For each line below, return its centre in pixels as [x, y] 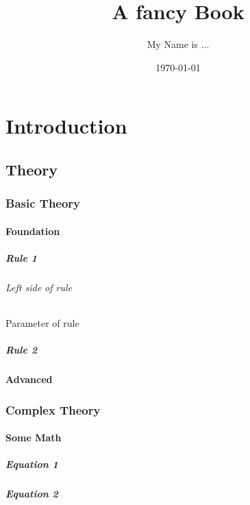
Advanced [29, 379]
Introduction [66, 126]
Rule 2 [21, 350]
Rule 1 [21, 257]
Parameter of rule [42, 323]
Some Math [34, 438]
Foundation [33, 231]
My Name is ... [178, 44]
